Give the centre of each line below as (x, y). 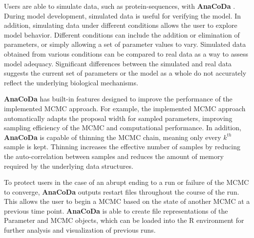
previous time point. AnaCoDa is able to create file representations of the (116, 210)
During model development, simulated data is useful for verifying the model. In (123, 15)
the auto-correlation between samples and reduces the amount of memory (114, 156)
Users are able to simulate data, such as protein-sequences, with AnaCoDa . (120, 6)
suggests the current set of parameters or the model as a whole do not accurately (125, 73)
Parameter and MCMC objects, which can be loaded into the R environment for (124, 220)
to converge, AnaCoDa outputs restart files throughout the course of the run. (122, 191)
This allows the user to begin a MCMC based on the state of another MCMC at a (127, 201)
